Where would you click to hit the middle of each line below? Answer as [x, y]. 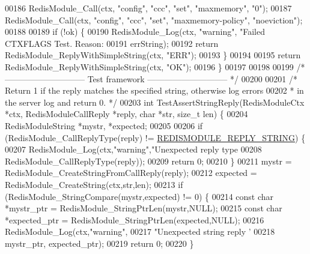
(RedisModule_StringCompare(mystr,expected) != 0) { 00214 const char [139, 196]
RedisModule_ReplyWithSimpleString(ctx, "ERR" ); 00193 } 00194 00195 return [153, 55]
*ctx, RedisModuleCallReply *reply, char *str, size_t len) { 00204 [126, 114]
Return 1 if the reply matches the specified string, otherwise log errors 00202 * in [154, 90]
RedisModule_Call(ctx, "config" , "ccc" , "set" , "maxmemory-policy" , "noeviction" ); [154, 20]
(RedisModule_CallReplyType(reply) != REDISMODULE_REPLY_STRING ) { [155, 137]
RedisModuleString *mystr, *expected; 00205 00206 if [104, 125]
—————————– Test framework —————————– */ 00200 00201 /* [151, 78]
